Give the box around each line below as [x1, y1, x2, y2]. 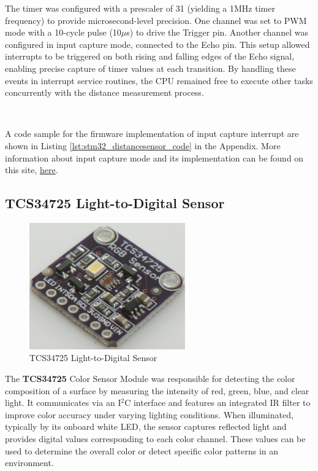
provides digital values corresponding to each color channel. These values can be [5, 432, 306, 445]
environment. [5, 456, 54, 469]
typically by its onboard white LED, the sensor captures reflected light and [5, 420, 287, 433]
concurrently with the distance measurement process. [5, 86, 204, 99]
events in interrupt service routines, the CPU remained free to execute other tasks [5, 74, 313, 87]
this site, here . [5, 163, 58, 176]
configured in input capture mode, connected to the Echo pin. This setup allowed [5, 37, 310, 50]
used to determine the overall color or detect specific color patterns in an [5, 444, 279, 457]
